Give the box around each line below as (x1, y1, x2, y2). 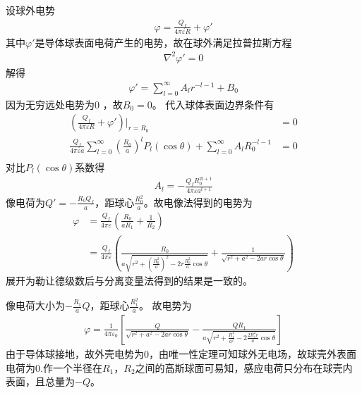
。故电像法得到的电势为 (143, 194, 253, 209)
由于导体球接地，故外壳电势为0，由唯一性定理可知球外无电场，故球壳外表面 (6, 346, 356, 361)
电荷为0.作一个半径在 (6, 360, 102, 375)
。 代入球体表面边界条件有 (152, 96, 274, 111)
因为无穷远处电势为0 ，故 (6, 96, 123, 111)
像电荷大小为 (6, 298, 65, 313)
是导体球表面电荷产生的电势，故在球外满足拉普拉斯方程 (35, 35, 292, 49)
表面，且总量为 (6, 374, 75, 389)
